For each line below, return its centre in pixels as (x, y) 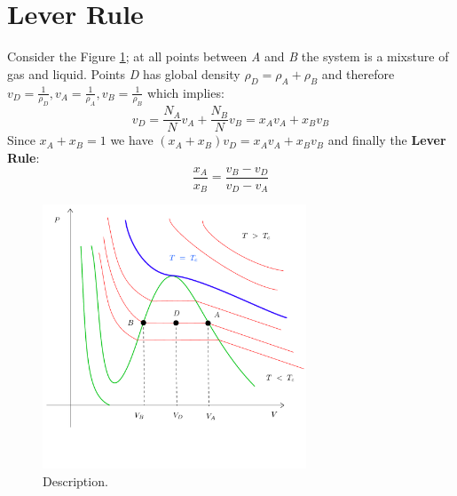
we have (132, 140)
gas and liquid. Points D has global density (124, 73)
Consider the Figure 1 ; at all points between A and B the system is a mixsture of (228, 56)
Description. (75, 481)
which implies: (186, 92)
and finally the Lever (387, 140)
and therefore (358, 73)
